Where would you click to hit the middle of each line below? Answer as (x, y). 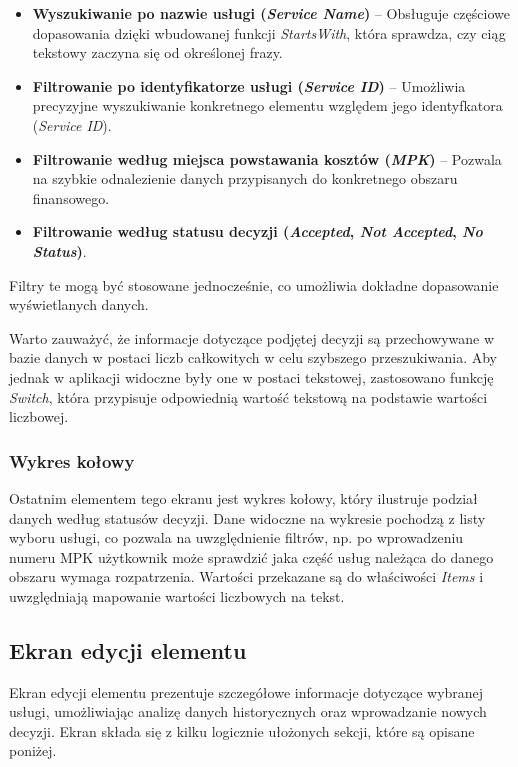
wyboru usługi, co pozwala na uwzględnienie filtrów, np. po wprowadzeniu (236, 537)
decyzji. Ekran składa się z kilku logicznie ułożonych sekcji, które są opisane (242, 730)
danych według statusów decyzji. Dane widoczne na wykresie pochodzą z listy (247, 517)
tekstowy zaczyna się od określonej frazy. (157, 52)
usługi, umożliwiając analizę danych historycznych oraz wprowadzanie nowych (248, 711)
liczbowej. (39, 416)
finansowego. (71, 197)
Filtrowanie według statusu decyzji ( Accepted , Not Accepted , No (257, 231)
